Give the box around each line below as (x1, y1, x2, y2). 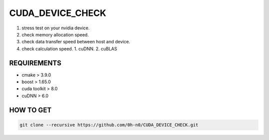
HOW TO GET (9, 106, 52, 114)
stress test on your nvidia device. (21, 25, 90, 31)
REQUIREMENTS (9, 59, 62, 67)
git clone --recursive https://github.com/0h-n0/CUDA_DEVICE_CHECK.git (19, 122, 199, 128)
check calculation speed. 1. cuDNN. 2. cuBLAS (21, 45, 117, 52)
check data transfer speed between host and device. (21, 39, 131, 45)
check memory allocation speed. (21, 31, 89, 37)
